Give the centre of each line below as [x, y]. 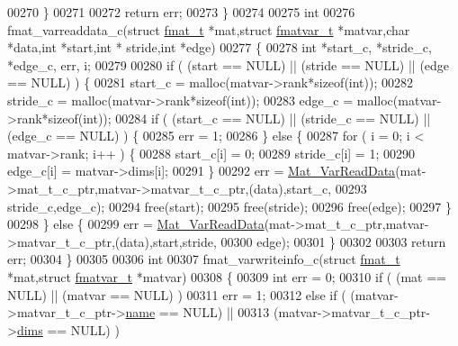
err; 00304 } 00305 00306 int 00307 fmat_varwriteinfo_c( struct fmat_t [204, 259]
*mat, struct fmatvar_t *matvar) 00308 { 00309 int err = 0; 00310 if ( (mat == [227, 276]
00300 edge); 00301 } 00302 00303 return [333, 241]
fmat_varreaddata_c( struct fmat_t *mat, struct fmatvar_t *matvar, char [209, 29]
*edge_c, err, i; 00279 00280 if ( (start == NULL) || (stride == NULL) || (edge [229, 64]
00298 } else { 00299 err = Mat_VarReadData [136, 224]
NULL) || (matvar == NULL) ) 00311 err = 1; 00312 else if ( [177, 294]
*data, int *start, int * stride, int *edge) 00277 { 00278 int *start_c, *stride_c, [220, 47]
